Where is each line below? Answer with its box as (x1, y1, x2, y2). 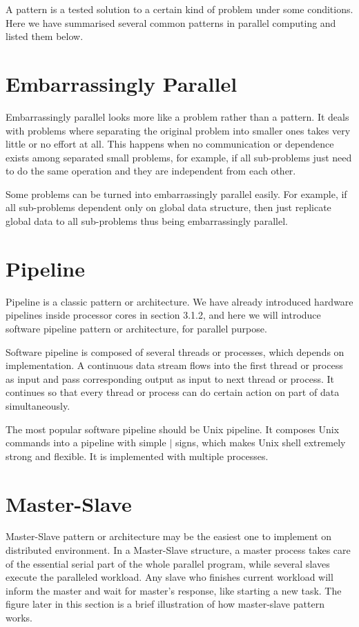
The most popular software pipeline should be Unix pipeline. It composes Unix (6, 421, 340, 436)
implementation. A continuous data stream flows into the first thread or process (6, 358, 343, 372)
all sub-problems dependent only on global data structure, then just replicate (6, 200, 331, 215)
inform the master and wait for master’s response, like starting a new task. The (6, 583, 342, 597)
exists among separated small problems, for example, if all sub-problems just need (6, 150, 352, 164)
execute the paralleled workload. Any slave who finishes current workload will (6, 570, 333, 584)
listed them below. (6, 29, 84, 43)
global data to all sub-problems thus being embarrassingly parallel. (6, 214, 288, 228)
